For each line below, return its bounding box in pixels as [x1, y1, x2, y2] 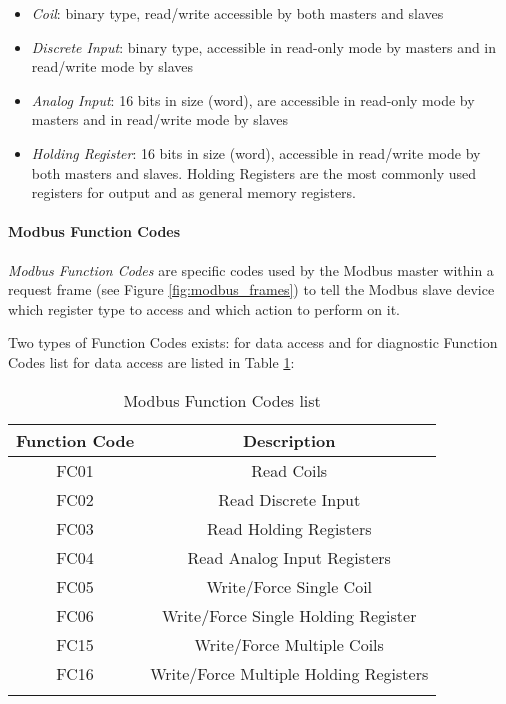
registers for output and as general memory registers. [31, 182, 356, 203]
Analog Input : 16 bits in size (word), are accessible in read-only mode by [31, 89, 475, 110]
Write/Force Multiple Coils [194, 632, 384, 656]
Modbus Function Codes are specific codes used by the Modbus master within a [8, 259, 494, 280]
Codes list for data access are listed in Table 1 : [8, 351, 295, 372]
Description [242, 428, 336, 452]
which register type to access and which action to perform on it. [8, 298, 400, 319]
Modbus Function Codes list [123, 388, 321, 412]
